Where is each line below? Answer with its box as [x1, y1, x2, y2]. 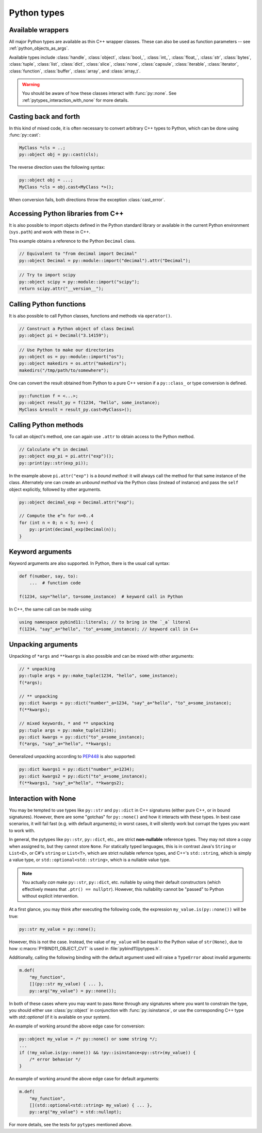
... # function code [29, 580, 81, 586]
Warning [22, 82, 40, 88]
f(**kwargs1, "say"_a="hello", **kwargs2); [19, 780, 125, 786]
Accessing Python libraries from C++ [9, 209, 124, 217]
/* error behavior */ [29, 1056, 81, 1062]
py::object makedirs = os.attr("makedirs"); [19, 360, 127, 366]
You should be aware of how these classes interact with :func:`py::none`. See [22, 90, 177, 96]
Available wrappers [9, 26, 69, 34]
